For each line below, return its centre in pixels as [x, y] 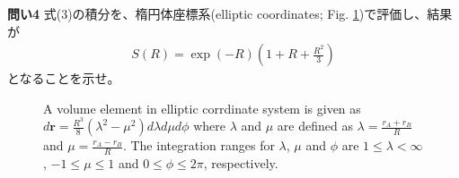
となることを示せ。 [64, 78]
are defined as [315, 126]
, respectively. [241, 163]
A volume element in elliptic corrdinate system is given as [202, 108]
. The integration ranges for [199, 145]
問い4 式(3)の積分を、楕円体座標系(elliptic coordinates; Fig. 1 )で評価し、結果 [230, 13]
